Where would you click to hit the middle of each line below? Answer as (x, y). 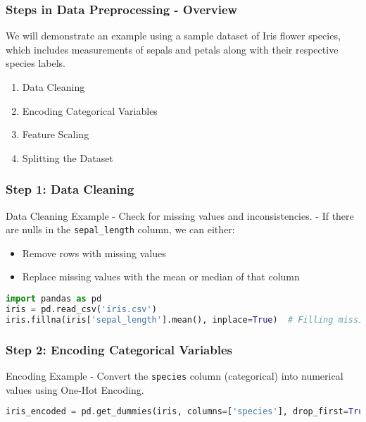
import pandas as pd (54, 299)
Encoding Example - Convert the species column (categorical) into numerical (175, 375)
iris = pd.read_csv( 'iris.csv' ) (81, 309)
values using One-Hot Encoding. (75, 389)
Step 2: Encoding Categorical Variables (119, 349)
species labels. (36, 63)
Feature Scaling (56, 134)
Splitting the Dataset (68, 157)
